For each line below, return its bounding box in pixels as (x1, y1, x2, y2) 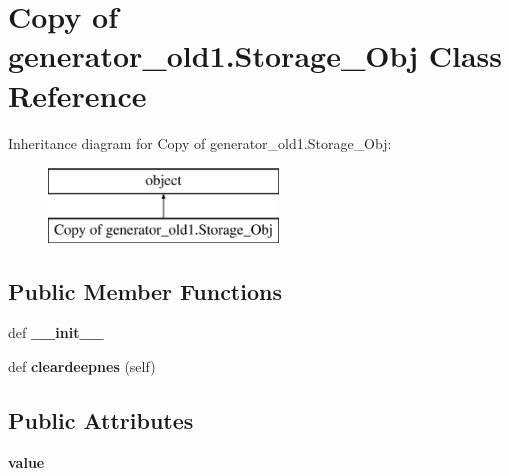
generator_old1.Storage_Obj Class (8, 35, 503, 76)
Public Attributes (8, 405, 194, 436)
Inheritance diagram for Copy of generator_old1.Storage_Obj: (8, 132, 392, 153)
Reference (8, 74, 147, 115)
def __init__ (8, 322, 104, 343)
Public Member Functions (8, 275, 282, 306)
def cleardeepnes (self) (8, 356, 156, 377)
